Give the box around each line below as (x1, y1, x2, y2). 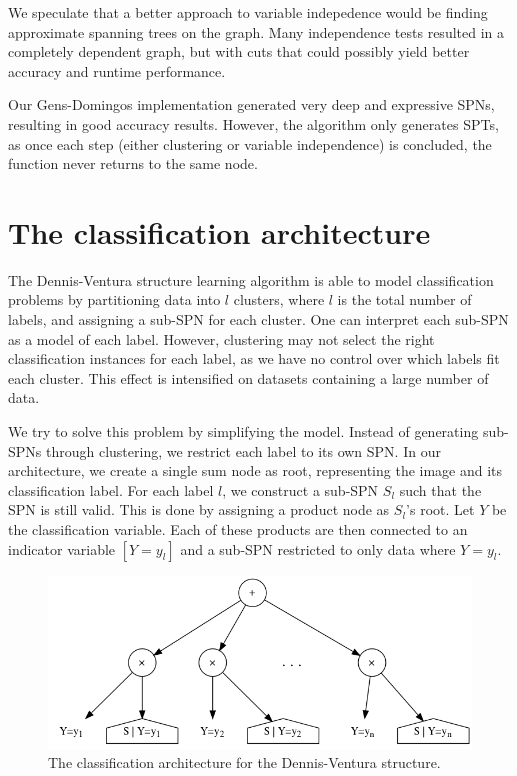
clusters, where (233, 289, 325, 310)
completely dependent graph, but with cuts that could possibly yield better (8, 41, 470, 62)
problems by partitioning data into (8, 289, 221, 310)
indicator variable (8, 538, 116, 559)
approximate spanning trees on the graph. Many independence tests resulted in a (8, 21, 505, 42)
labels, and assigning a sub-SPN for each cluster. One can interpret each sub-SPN (8, 309, 509, 330)
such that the (399, 479, 482, 500)
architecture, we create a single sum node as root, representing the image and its (8, 460, 503, 481)
